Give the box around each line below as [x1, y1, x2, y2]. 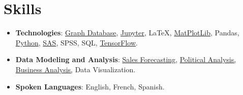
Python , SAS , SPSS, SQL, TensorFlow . [15, 37, 138, 47]
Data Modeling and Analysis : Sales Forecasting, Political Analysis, [15, 54, 236, 65]
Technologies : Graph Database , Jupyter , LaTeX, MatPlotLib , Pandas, [15, 27, 239, 38]
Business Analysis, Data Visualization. [15, 64, 136, 74]
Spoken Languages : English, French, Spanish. [15, 81, 165, 91]
